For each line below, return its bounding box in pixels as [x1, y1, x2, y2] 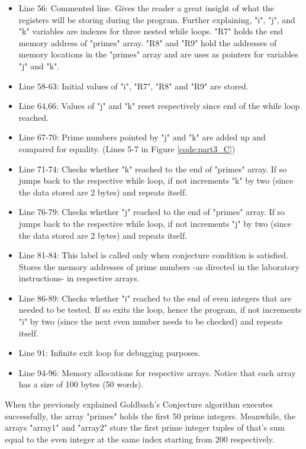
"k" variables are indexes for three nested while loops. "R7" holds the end [18, 25, 283, 37]
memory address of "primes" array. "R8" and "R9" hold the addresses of [18, 36, 277, 49]
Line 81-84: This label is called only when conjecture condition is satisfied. [18, 249, 289, 261]
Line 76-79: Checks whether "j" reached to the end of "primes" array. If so [18, 206, 285, 218]
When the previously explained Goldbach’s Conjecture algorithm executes [5, 398, 273, 410]
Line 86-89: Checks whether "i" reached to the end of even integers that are [18, 291, 291, 304]
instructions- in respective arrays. [18, 272, 140, 284]
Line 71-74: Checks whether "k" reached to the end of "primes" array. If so [18, 162, 287, 175]
